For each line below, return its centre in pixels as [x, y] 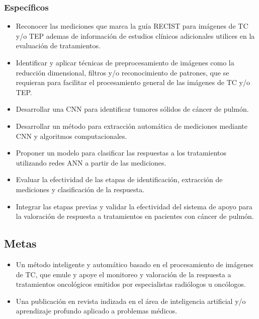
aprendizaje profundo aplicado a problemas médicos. [97, 311]
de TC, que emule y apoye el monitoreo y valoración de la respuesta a [123, 274]
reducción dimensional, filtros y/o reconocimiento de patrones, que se [122, 72]
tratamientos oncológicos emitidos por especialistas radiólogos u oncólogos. [131, 284]
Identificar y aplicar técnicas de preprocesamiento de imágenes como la [125, 62]
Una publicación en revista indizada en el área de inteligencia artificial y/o [131, 301]
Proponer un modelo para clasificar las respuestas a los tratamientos [121, 153]
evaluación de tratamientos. [58, 46]
